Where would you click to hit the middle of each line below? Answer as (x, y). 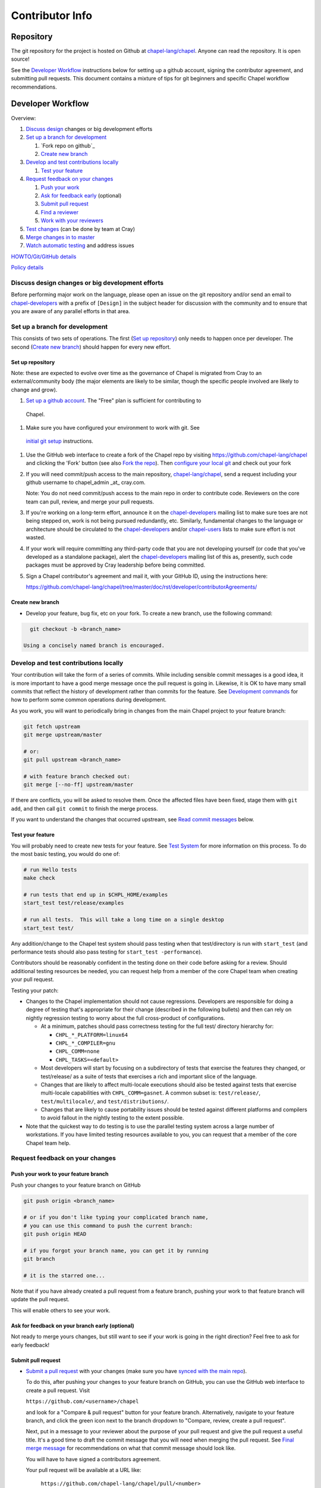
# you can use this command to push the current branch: (108, 1226)
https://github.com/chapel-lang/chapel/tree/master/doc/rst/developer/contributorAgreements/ (141, 587)
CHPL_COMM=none (78, 1051)
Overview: (23, 118)
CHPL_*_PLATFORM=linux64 (92, 1035)
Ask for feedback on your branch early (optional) (73, 1326)
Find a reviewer (59, 212)
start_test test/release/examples (74, 903)
